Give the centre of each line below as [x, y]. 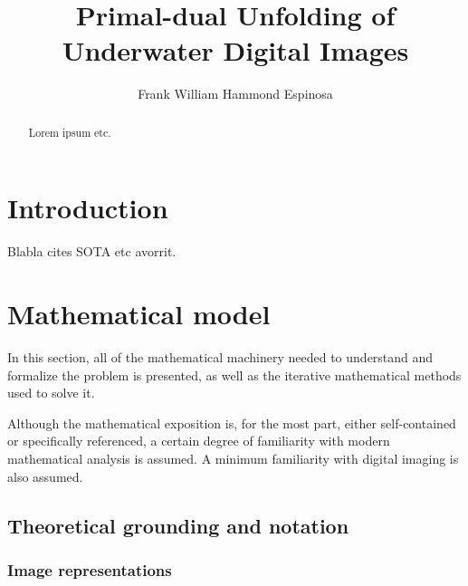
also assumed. [45, 476]
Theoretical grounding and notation [178, 525]
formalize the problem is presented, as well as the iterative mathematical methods [234, 375]
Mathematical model [139, 314]
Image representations [90, 569]
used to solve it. [51, 393]
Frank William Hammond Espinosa [235, 94]
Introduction [88, 208]
